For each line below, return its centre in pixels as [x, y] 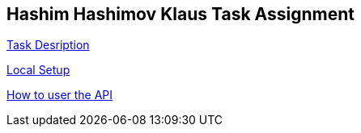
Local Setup [38, 70]
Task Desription [48, 45]
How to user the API [60, 95]
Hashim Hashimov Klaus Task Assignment [180, 14]
